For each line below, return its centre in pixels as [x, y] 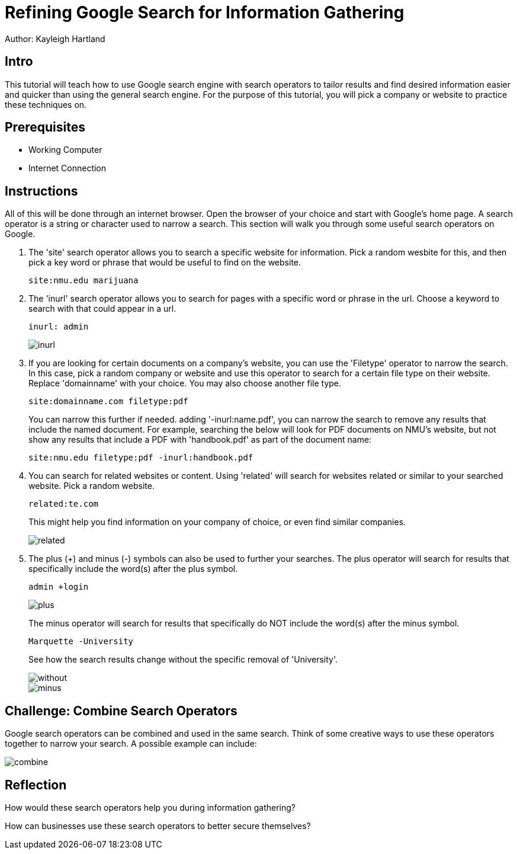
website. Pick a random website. [91, 486]
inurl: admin [59, 327]
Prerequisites [45, 127]
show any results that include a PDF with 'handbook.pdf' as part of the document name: [200, 440]
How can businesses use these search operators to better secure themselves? [158, 826]
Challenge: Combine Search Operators [121, 711]
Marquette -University [81, 642]
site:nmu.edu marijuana [84, 281]
